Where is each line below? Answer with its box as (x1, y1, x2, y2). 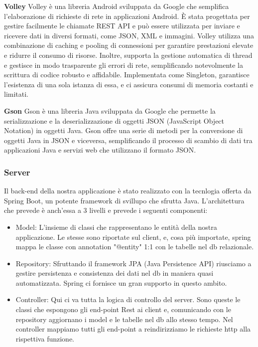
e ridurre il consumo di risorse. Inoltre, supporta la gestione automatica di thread (4, 49, 253, 60)
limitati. (4, 89, 29, 99)
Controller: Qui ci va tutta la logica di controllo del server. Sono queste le (15, 294, 241, 305)
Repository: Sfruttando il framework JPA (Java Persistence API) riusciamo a (15, 258, 252, 268)
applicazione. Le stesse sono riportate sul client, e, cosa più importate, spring (15, 231, 251, 242)
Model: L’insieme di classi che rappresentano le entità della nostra (15, 221, 217, 232)
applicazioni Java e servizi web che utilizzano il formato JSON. (4, 145, 196, 155)
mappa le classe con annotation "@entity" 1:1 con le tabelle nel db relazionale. (15, 241, 254, 252)
